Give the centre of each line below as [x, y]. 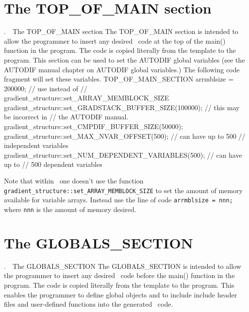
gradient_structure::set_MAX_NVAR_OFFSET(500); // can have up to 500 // [125, 136]
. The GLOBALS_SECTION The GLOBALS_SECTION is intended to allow [123, 266]
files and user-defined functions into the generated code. [89, 304]
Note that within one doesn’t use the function [74, 181]
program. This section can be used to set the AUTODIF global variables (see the [124, 59]
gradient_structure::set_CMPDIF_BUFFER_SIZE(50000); [94, 126]
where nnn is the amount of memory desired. [70, 209]
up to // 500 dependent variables [53, 164]
